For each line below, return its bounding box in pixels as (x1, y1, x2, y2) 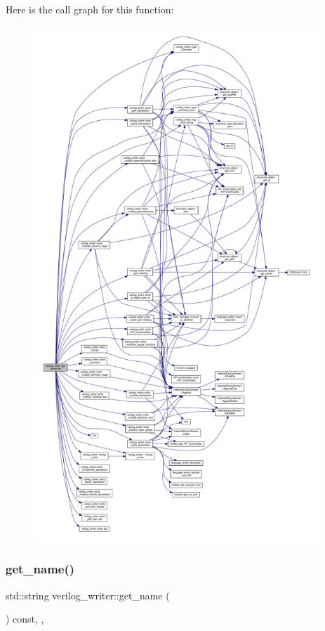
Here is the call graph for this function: (6, 2, 174, 16)
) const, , (6, 611, 44, 626)
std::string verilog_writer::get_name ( (6, 587, 170, 602)
